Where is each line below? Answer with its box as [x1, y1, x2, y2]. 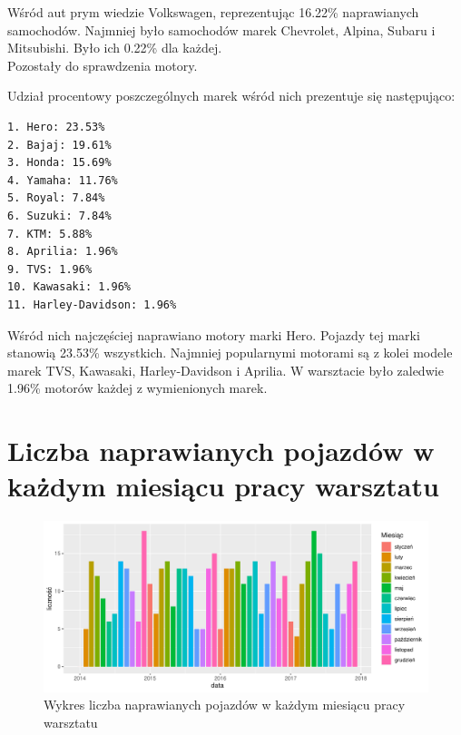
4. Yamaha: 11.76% [7, 173, 118, 187]
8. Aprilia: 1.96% [7, 245, 118, 259]
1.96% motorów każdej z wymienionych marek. [7, 378, 268, 397]
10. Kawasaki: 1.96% [7, 280, 132, 294]
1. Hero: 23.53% [7, 120, 105, 133]
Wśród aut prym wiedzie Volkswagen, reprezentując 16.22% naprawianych [7, 3, 419, 21]
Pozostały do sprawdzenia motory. [7, 55, 198, 74]
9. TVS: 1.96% [7, 262, 93, 276]
